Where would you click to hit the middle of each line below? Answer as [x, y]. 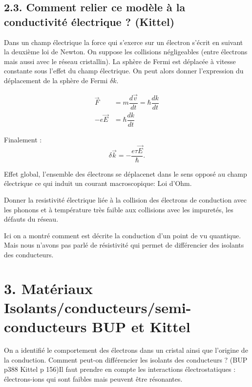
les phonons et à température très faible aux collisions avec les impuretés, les [119, 209]
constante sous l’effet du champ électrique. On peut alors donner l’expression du [124, 71]
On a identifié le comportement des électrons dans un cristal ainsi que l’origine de [126, 350]
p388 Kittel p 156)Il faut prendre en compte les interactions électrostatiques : [120, 369]
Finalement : [23, 139]
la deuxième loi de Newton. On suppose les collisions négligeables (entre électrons [126, 52]
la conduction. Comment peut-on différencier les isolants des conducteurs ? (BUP [126, 359]
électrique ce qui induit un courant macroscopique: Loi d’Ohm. [98, 183]
